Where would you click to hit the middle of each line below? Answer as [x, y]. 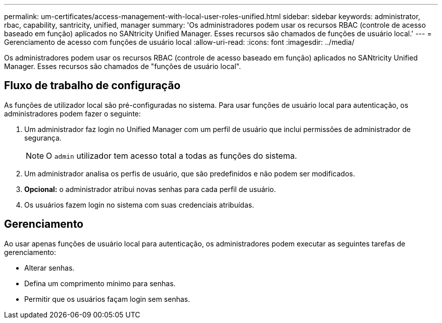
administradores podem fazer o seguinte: [73, 113]
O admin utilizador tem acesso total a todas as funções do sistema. [172, 155]
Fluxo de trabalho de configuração [92, 86]
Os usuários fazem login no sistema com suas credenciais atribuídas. [139, 205]
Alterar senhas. [49, 268]
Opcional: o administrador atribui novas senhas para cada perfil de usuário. [150, 189]
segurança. [43, 138]
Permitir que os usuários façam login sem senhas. [107, 299]
